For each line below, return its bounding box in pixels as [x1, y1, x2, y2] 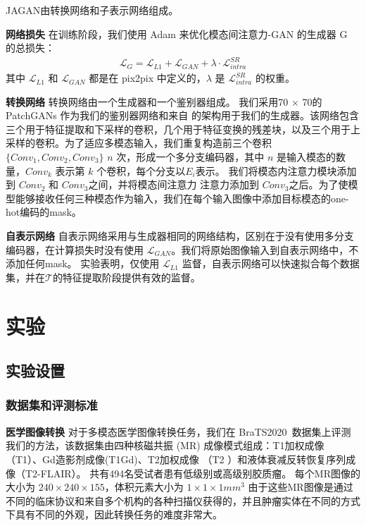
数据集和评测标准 [6, 396, 98, 414]
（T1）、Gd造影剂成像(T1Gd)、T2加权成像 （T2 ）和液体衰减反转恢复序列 [6, 451, 346, 466]
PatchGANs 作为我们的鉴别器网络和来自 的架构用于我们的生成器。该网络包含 [6, 108, 360, 123]
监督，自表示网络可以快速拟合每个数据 [182, 256, 360, 271]
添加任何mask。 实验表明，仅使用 [6, 256, 160, 271]
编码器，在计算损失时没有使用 [6, 242, 144, 257]
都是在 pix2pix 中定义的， [89, 71, 206, 85]
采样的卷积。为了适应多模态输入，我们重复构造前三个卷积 [6, 135, 272, 150]
